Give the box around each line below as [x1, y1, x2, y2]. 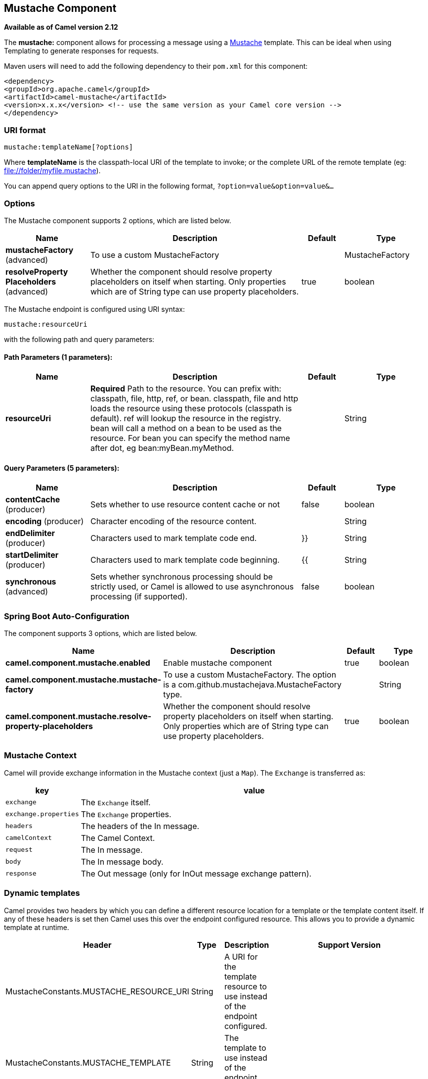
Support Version [318, 939, 381, 950]
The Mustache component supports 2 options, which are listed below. [4, 216, 231, 225]
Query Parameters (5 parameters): [4, 463, 120, 472]
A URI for [224, 951, 258, 962]
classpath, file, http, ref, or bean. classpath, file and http [90, 393, 299, 404]
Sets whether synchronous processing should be [90, 572, 273, 582]
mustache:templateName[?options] [4, 143, 133, 151]
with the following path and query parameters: [4, 335, 155, 343]
